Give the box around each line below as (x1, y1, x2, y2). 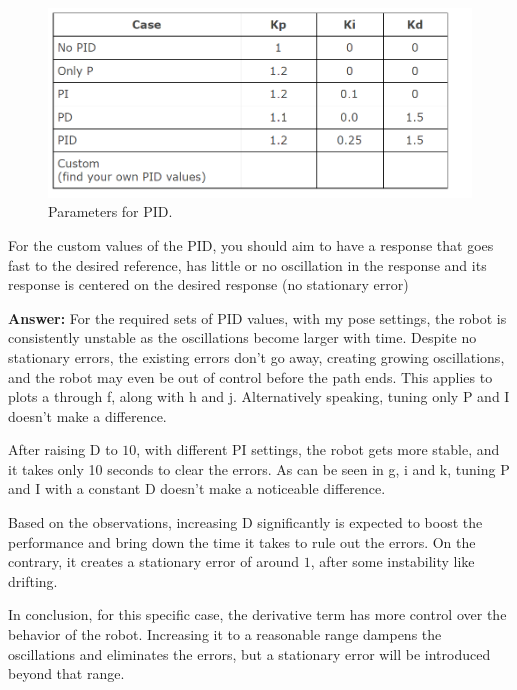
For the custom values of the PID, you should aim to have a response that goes (8, 234, 494, 255)
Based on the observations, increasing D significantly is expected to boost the (8, 512, 483, 533)
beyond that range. (8, 663, 125, 684)
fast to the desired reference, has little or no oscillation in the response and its (8, 254, 487, 275)
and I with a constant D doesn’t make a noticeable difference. (8, 478, 386, 499)
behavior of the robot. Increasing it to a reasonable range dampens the (8, 624, 442, 645)
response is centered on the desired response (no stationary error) (8, 274, 409, 295)
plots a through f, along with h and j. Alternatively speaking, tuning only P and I (8, 386, 510, 407)
